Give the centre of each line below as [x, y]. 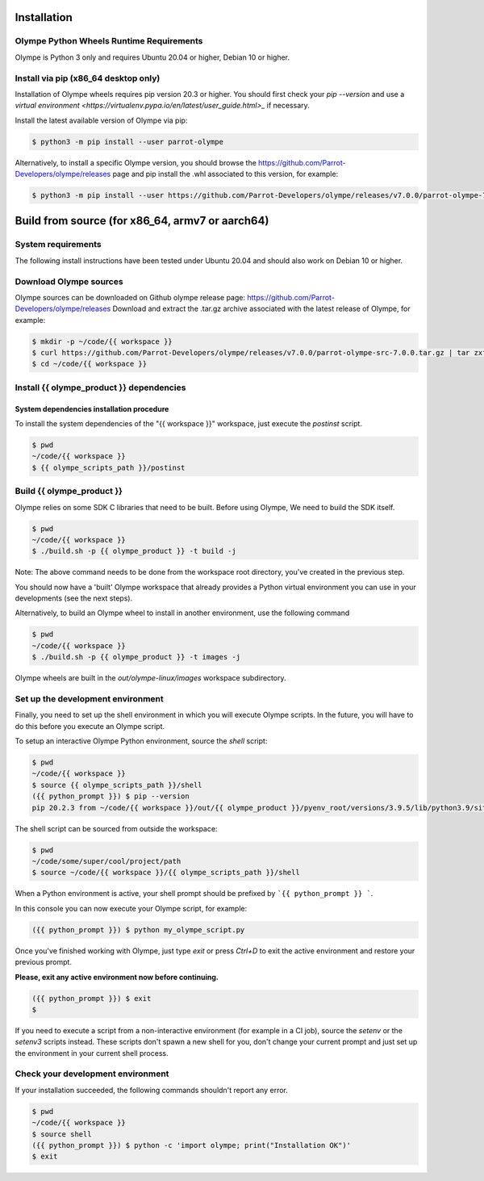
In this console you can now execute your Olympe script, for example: [131, 908]
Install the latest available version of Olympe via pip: [101, 120]
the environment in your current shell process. [92, 1053]
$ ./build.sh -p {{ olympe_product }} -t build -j [134, 551]
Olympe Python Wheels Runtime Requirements [109, 41]
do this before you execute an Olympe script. [90, 726]
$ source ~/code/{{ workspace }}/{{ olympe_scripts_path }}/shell [166, 873]
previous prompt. [44, 962]
